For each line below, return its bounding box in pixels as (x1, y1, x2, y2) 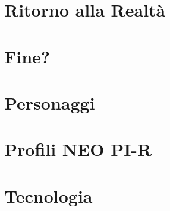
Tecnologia (4, 183, 93, 207)
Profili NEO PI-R (4, 137, 152, 161)
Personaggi (4, 90, 95, 114)
